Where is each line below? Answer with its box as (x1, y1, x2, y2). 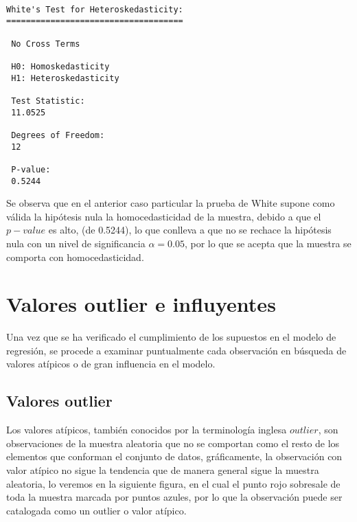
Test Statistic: (11, 95, 85, 106)
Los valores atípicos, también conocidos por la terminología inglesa (6, 422, 287, 437)
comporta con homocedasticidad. (6, 249, 144, 264)
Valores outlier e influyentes (6, 290, 276, 318)
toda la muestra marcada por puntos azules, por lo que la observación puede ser (6, 490, 343, 504)
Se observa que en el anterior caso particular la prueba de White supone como (6, 196, 335, 210)
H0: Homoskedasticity (11, 61, 110, 71)
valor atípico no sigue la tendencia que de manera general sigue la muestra (6, 463, 319, 477)
